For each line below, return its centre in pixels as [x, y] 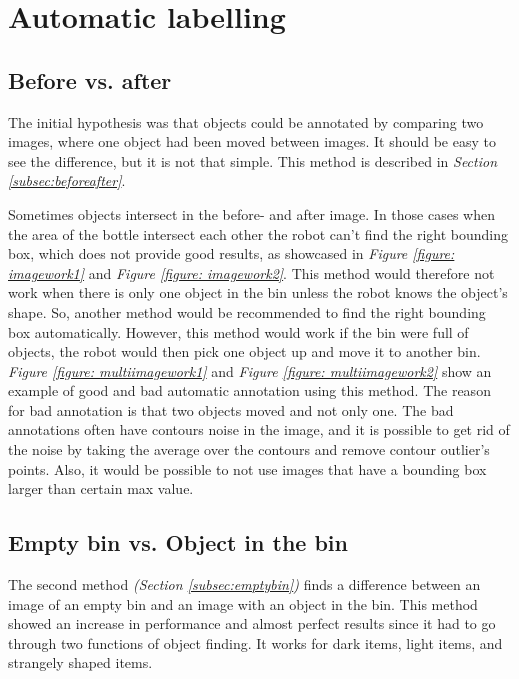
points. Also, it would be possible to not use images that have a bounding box [247, 468]
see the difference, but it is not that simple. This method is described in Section [253, 160]
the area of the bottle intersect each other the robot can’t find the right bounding [258, 233]
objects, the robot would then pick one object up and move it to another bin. [244, 351]
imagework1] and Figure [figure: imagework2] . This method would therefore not [251, 272]
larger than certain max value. [101, 488]
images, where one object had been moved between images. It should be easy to [252, 141]
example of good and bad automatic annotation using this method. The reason [249, 390]
